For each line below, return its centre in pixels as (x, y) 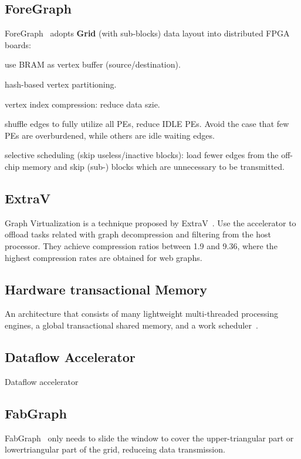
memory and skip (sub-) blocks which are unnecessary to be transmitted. (153, 166)
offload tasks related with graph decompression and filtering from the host (138, 234)
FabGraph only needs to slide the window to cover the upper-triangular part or (149, 438)
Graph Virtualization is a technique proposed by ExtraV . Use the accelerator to (150, 222)
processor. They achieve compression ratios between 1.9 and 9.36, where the (141, 245)
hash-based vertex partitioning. (61, 84)
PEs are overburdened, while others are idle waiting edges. (110, 135)
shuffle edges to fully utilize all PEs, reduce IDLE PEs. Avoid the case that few (147, 124)
